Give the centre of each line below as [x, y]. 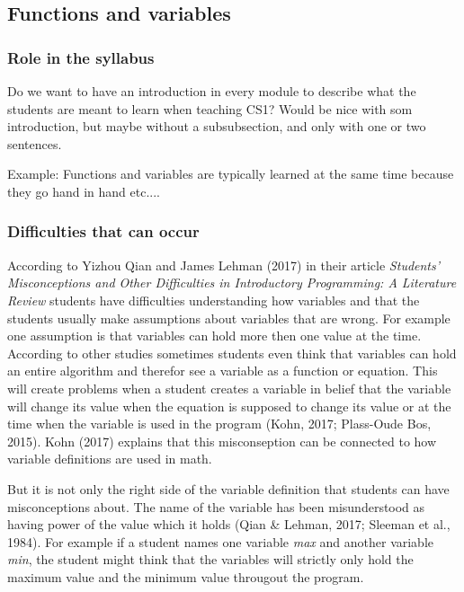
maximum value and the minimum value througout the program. [186, 576]
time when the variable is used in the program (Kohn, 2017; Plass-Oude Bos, [219, 424]
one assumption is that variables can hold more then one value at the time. [214, 336]
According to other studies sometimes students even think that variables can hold [232, 353]
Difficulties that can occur [103, 231]
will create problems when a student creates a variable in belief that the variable [229, 388]
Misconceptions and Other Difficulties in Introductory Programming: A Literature [232, 283]
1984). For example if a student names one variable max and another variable [221, 541]
